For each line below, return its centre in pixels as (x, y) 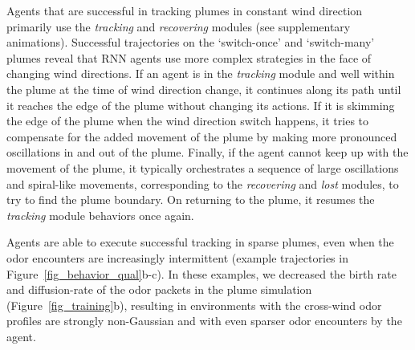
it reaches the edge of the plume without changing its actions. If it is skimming (201, 105)
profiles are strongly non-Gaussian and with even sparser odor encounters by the (204, 321)
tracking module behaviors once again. (100, 215)
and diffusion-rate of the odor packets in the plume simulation (159, 289)
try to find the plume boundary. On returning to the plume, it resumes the (191, 199)
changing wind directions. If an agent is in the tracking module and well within (201, 73)
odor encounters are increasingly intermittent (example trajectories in (177, 257)
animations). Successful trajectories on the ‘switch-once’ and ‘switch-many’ (191, 42)
